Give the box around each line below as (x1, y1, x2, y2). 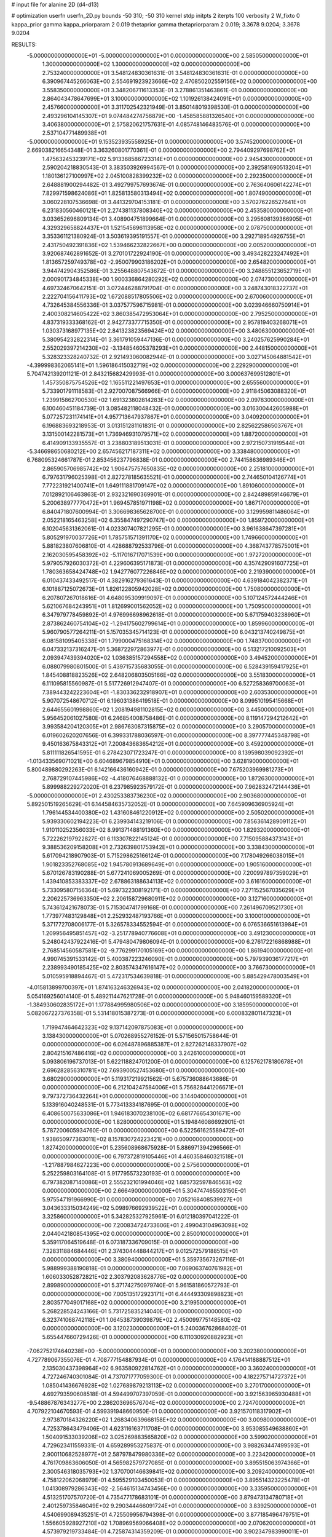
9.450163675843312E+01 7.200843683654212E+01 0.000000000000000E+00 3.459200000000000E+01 (42, 740, 314, 748)
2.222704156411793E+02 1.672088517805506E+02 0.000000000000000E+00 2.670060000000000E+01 (42, 293, 313, 300)
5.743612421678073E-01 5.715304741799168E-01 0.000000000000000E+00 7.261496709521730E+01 (42, 904, 303, 911)
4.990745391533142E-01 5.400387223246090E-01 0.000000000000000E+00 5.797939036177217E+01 (42, 955, 309, 962)
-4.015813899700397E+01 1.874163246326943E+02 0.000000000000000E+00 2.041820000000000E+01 (26, 984, 299, 991)
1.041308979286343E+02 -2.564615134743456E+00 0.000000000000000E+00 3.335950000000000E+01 (42, 1485, 317, 1492)
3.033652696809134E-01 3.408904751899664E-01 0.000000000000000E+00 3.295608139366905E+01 (42, 215, 312, 223)
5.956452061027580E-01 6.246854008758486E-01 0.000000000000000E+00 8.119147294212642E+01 (42, 714, 309, 722)
